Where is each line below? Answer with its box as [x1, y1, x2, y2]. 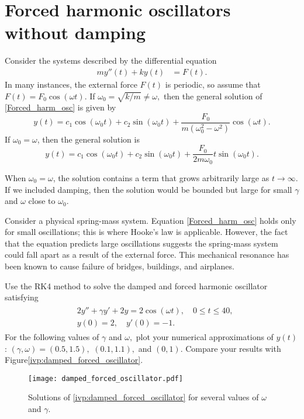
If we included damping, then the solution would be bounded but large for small [5, 183, 292, 195]
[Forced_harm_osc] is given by [5, 101, 116, 113]
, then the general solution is [37, 133, 140, 145]
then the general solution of [163, 89, 262, 102]
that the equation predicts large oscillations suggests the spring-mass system [5, 237, 278, 249]
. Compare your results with [180, 342, 281, 354]
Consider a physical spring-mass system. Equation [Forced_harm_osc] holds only [5, 214, 296, 226]
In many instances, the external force [5, 78, 137, 90]
